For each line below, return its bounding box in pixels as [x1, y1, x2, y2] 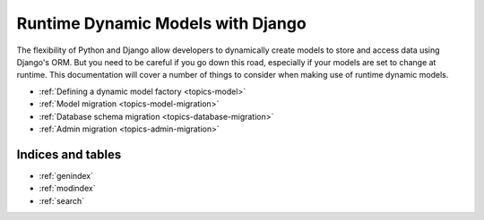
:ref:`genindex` [39, 170, 94, 181]
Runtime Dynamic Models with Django [16, 13, 307, 33]
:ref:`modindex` [39, 183, 96, 194]
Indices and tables [16, 147, 122, 162]
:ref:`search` [39, 195, 85, 206]
